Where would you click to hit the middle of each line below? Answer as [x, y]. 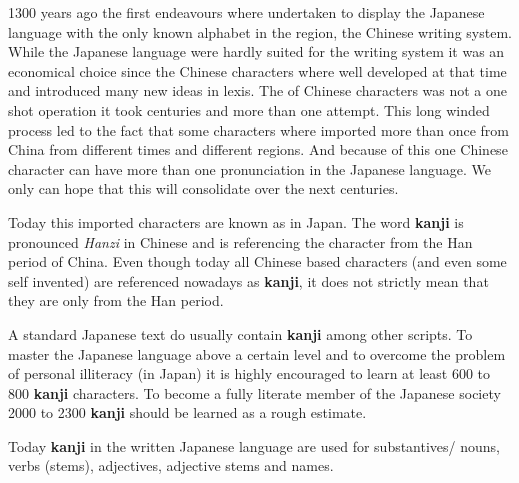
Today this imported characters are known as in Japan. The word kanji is [236, 221]
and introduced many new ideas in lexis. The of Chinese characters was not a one [258, 90]
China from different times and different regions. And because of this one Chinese [258, 149]
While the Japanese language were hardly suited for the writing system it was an [256, 51]
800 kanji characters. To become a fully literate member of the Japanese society [254, 392]
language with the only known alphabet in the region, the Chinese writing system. [260, 31]
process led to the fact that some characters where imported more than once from [259, 129]
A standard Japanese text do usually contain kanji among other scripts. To [240, 333]
